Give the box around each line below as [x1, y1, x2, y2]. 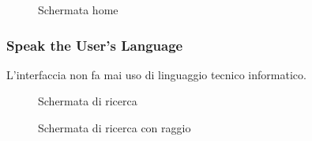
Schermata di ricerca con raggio [38, 120, 191, 135]
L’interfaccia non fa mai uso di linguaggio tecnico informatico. [6, 66, 306, 82]
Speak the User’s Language [6, 35, 183, 55]
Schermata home [38, 2, 118, 17]
